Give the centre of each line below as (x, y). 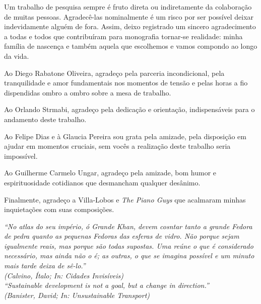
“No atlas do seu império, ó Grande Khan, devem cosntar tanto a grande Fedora (128, 226)
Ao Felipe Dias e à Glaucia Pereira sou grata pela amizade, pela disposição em (125, 136)
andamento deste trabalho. (45, 119)
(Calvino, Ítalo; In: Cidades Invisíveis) (64, 275)
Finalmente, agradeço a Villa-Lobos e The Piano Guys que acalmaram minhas (125, 199)
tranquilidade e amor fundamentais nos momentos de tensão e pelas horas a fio (126, 83)
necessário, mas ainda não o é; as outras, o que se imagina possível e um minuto (129, 256)
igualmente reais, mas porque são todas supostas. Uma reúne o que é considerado (129, 245)
